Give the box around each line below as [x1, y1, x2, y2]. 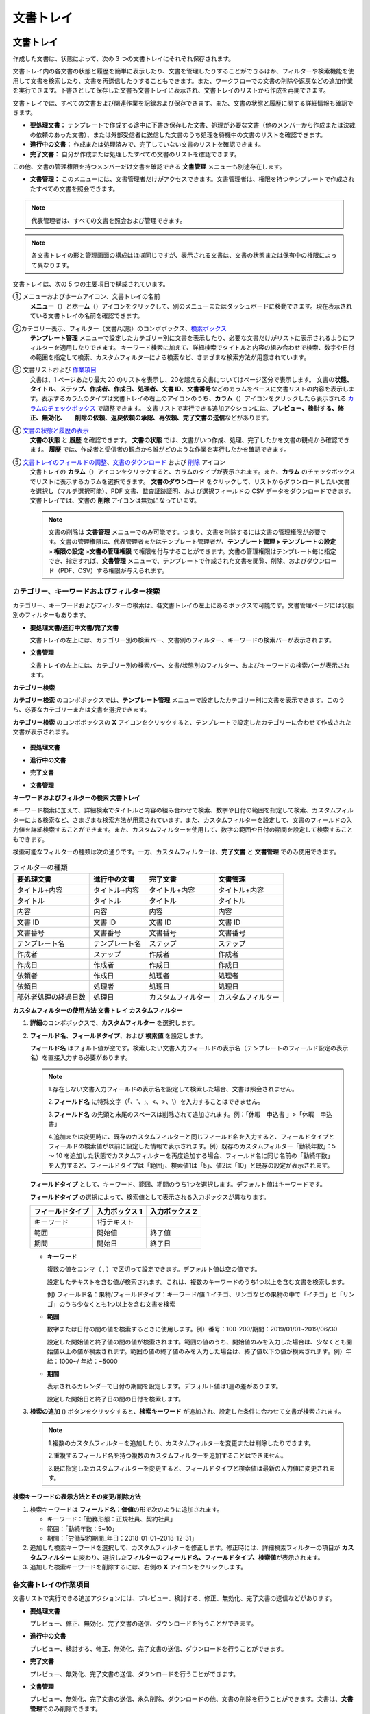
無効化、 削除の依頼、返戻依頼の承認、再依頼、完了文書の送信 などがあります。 [41, 413, 273, 422]
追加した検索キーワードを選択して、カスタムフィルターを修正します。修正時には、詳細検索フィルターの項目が [29, 1543, 341, 1552]
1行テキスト [96, 1218, 134, 1227]
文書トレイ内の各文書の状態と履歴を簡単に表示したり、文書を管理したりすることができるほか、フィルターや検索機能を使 [12, 67, 354, 75]
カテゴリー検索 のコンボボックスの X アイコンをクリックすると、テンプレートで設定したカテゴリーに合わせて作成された [12, 718, 352, 726]
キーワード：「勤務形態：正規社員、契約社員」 [47, 1515, 176, 1523]
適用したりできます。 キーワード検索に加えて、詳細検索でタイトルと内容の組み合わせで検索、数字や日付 [59, 343, 355, 352]
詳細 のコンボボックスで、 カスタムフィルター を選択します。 [29, 1019, 199, 1027]
